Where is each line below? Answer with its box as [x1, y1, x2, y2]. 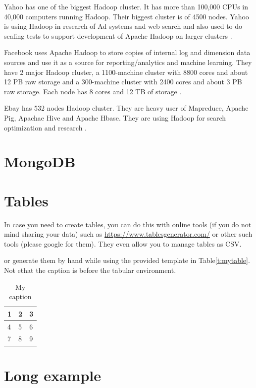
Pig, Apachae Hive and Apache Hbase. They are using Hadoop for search [4, 112, 226, 123]
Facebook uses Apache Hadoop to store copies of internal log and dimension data [4, 47, 251, 58]
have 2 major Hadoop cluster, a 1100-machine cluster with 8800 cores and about [4, 66, 248, 77]
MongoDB [4, 151, 76, 172]
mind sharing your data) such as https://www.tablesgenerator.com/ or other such [4, 229, 253, 239]
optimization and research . [4, 122, 87, 132]
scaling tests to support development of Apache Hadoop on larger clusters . [4, 30, 232, 41]
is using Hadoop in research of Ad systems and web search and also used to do [4, 21, 243, 31]
